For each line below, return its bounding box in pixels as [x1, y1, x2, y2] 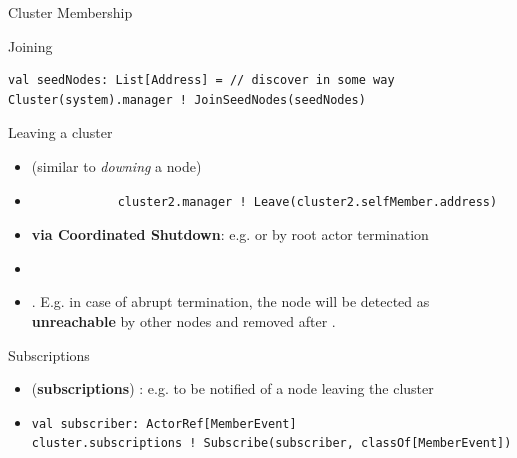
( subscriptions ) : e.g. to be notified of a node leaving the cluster [31, 378, 434, 399]
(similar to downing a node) [31, 155, 202, 176]
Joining [8, 35, 53, 56]
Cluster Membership [8, 2, 133, 22]
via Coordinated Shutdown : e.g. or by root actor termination [31, 224, 429, 245]
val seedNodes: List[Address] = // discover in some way [8, 73, 395, 88]
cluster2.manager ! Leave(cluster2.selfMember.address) [117, 194, 498, 209]
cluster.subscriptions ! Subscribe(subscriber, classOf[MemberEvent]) [31, 436, 512, 451]
